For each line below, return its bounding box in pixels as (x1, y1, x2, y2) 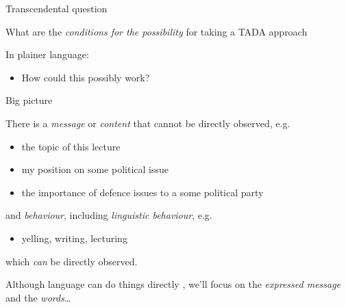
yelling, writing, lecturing (21, 230, 127, 245)
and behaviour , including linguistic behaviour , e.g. (5, 208, 212, 222)
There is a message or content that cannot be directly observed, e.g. (5, 116, 291, 130)
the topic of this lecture (21, 139, 121, 153)
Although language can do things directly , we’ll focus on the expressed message (5, 277, 341, 291)
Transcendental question (5, 1, 108, 15)
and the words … (5, 290, 71, 304)
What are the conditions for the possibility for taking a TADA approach (5, 24, 308, 38)
